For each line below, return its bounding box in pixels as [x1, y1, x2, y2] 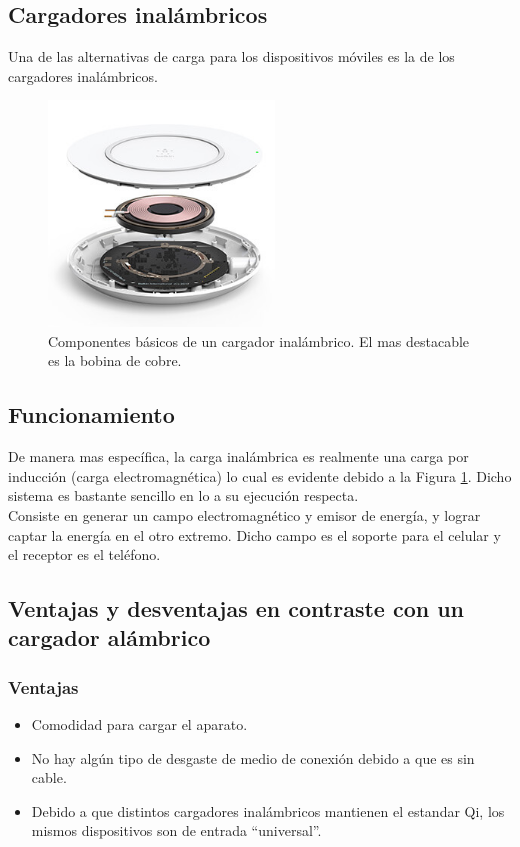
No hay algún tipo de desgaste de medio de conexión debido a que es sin [31, 747, 475, 768]
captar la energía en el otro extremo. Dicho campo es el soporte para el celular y [8, 524, 501, 545]
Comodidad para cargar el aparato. [31, 714, 248, 735]
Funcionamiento [8, 399, 175, 430]
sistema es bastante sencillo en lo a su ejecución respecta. [8, 485, 359, 506]
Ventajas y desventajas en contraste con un [8, 593, 465, 624]
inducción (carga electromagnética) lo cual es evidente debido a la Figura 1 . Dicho [8, 465, 512, 486]
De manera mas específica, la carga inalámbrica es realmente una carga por [8, 446, 469, 467]
